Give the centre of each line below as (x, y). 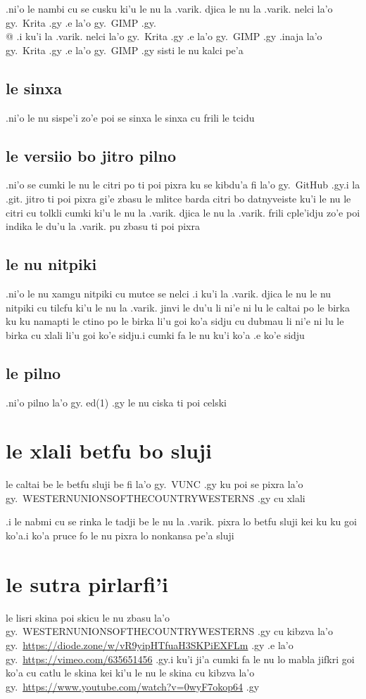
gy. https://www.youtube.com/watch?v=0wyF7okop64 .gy (133, 686)
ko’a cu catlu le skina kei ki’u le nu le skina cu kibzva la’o (130, 673)
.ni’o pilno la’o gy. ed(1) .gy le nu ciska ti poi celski (116, 402)
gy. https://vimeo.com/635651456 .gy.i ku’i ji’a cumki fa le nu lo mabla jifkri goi (180, 659)
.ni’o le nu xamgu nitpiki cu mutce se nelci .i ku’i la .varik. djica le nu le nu (169, 293)
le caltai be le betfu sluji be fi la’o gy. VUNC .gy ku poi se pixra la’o (154, 484)
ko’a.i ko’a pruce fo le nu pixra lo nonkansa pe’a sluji (120, 536)
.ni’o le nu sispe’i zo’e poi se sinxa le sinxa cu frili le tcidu (130, 117)
